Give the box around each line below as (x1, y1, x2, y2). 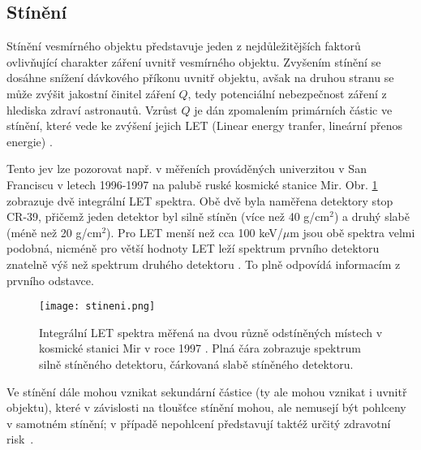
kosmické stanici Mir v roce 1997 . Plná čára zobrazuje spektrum (39, 340, 361, 357)
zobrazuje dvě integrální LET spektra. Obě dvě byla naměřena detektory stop (6, 192, 393, 209)
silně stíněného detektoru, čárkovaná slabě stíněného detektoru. (39, 355, 354, 372)
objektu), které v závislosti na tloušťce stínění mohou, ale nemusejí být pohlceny (6, 399, 406, 416)
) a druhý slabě (333, 208, 410, 225)
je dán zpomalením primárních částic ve (194, 101, 393, 118)
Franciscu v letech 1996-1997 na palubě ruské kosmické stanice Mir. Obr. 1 (6, 175, 378, 193)
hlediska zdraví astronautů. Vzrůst (6, 101, 178, 118)
